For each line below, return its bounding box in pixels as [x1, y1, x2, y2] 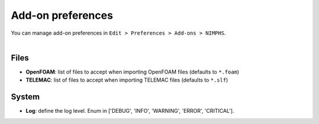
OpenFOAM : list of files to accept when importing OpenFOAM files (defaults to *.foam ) [25, 68, 239, 75]
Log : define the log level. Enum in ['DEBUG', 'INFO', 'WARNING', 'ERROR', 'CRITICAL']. [25, 108, 235, 115]
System [11, 92, 40, 102]
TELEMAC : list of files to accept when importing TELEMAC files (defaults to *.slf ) [25, 76, 229, 83]
